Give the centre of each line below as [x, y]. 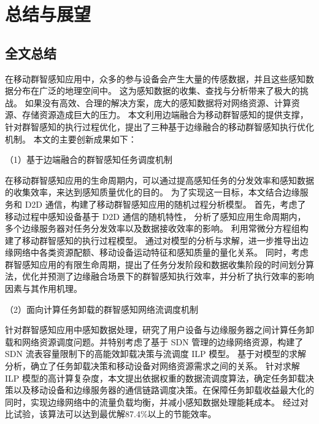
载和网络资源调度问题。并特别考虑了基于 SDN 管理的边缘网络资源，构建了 [154, 341]
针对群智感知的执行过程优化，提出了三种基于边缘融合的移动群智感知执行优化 [159, 126]
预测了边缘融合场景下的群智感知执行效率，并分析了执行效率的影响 [181, 276]
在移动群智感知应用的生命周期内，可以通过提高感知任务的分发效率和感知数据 [159, 180]
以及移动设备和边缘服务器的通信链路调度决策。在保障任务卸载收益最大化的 [163, 390]
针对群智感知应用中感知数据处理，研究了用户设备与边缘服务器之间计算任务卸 [159, 330]
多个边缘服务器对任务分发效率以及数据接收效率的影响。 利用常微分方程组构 [157, 228]
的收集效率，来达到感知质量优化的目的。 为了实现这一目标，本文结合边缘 [152, 192]
